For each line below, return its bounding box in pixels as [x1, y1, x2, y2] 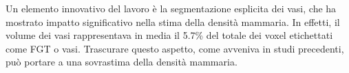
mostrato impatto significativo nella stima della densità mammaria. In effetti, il [6, 14, 340, 29]
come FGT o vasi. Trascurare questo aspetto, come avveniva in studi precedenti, [6, 41, 344, 55]
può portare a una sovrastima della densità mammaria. [6, 55, 237, 69]
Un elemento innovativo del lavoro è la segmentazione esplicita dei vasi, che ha [6, 1, 337, 15]
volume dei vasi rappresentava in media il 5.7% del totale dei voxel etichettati [6, 28, 333, 42]
